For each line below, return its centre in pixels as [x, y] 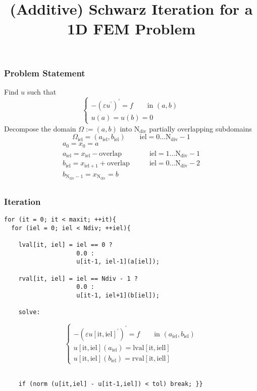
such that [42, 91]
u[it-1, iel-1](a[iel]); [118, 262]
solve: [29, 312]
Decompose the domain [40, 128]
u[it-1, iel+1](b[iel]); [118, 295]
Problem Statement [45, 73]
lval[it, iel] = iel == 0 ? [65, 245]
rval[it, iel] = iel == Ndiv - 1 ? [78, 278]
